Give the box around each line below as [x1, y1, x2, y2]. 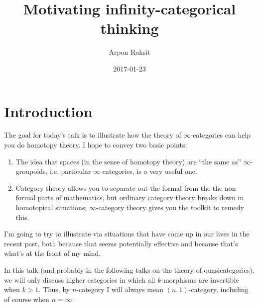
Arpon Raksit [109, 47, 150, 57]
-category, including [188, 284, 249, 295]
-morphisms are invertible [161, 274, 239, 285]
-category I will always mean [76, 284, 163, 295]
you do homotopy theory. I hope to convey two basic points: [4, 140, 187, 150]
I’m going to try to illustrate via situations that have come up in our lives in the [4, 229, 250, 239]
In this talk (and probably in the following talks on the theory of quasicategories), [4, 264, 255, 275]
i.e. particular [49, 166, 91, 176]
